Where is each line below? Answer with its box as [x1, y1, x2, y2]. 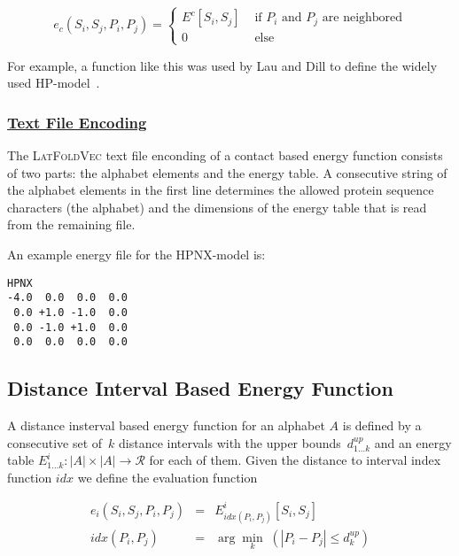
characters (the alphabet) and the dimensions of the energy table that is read [7, 197, 427, 216]
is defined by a [342, 416, 422, 435]
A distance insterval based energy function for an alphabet [7, 416, 325, 435]
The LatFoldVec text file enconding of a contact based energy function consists [7, 145, 443, 164]
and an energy [374, 433, 452, 452]
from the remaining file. [7, 215, 136, 234]
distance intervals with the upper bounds [119, 433, 341, 452]
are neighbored [322, 12, 403, 25]
